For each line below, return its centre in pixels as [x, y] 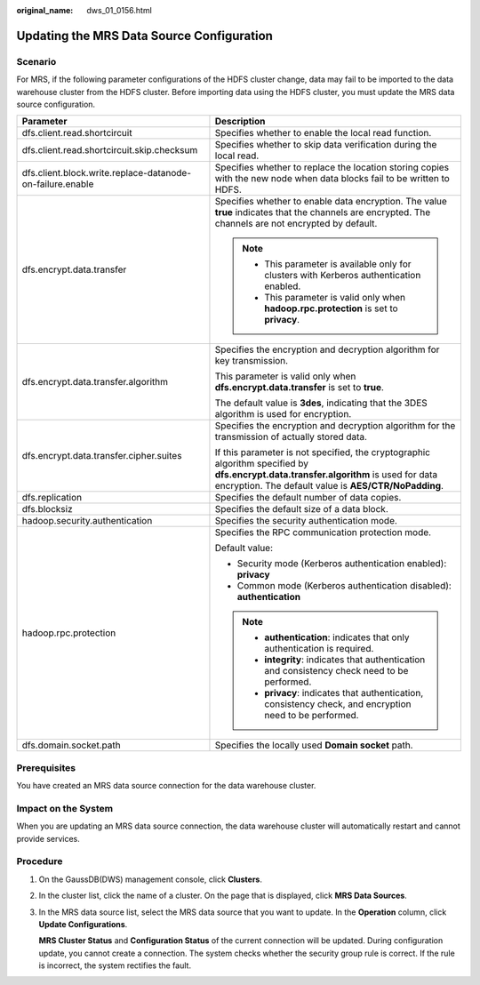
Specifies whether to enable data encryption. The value [331, 202]
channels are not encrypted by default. [296, 224]
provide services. [48, 838]
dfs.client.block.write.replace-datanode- [106, 173]
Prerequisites [46, 767]
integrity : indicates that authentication [345, 660]
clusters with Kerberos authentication [343, 276]
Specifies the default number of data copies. [308, 498]
